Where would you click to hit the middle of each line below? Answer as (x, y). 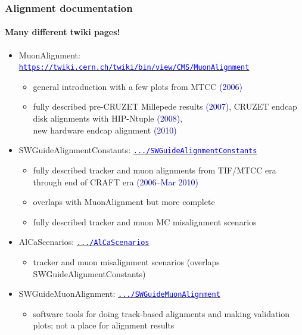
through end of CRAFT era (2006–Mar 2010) (116, 182)
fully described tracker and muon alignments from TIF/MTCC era (155, 170)
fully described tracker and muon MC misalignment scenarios (145, 221)
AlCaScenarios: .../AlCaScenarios (84, 242)
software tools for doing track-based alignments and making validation (161, 313)
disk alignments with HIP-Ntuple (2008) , (108, 118)
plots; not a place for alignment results (104, 325)
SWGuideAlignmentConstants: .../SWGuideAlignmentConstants (138, 150)
